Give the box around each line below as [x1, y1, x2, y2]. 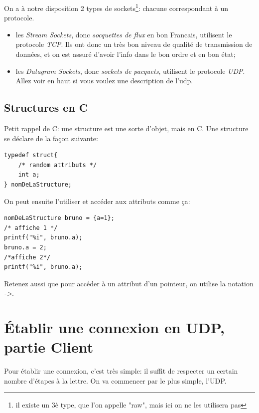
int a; [18, 171, 40, 179]
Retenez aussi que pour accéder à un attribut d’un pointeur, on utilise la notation [4, 278, 254, 288]
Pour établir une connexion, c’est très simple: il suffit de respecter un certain [4, 366, 238, 376]
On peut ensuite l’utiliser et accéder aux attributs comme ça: [4, 196, 190, 206]
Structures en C [4, 100, 88, 115]
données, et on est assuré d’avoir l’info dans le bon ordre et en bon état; [15, 49, 236, 59]
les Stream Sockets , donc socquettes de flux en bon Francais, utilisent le [15, 29, 232, 39]
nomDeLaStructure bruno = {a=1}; [4, 214, 115, 222]
